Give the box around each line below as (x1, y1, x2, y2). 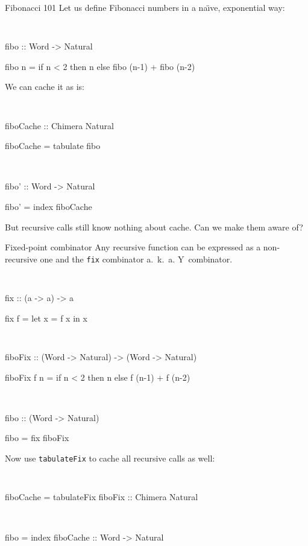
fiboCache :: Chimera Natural (5, 119, 114, 132)
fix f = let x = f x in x (5, 311, 87, 324)
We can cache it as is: (5, 80, 84, 93)
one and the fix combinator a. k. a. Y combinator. (40, 252, 233, 265)
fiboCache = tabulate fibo (5, 139, 101, 152)
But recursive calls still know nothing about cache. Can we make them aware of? (5, 220, 303, 233)
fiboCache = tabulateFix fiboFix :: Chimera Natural (5, 490, 198, 503)
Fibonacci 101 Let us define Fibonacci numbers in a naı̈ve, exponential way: (5, 1, 285, 13)
